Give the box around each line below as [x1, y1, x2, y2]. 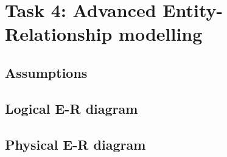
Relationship [5, 21, 113, 46]
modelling [119, 21, 203, 46]
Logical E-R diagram [5, 99, 138, 117]
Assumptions [5, 63, 88, 82]
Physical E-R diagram [5, 134, 146, 153]
